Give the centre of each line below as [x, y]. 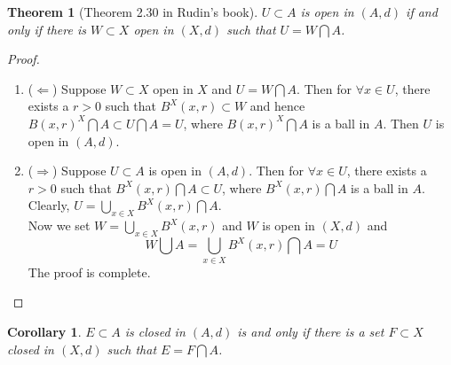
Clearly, [49, 205]
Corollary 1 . [44, 331]
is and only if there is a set [311, 331]
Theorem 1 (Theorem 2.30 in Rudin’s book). [133, 12]
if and [422, 12]
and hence [277, 106]
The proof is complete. [89, 272]
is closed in [155, 331]
